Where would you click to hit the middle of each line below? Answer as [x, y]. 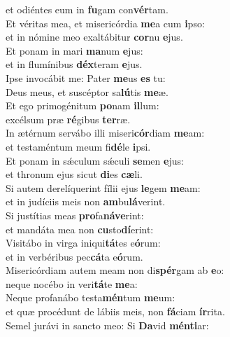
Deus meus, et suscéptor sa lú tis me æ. [87, 91]
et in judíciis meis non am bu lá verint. [86, 201]
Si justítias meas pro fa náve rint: [75, 215]
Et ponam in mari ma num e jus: [74, 50]
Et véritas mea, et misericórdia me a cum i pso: [105, 23]
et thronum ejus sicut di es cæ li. [74, 174]
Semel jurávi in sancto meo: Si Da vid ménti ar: [107, 325]
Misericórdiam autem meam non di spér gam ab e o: [115, 270]
